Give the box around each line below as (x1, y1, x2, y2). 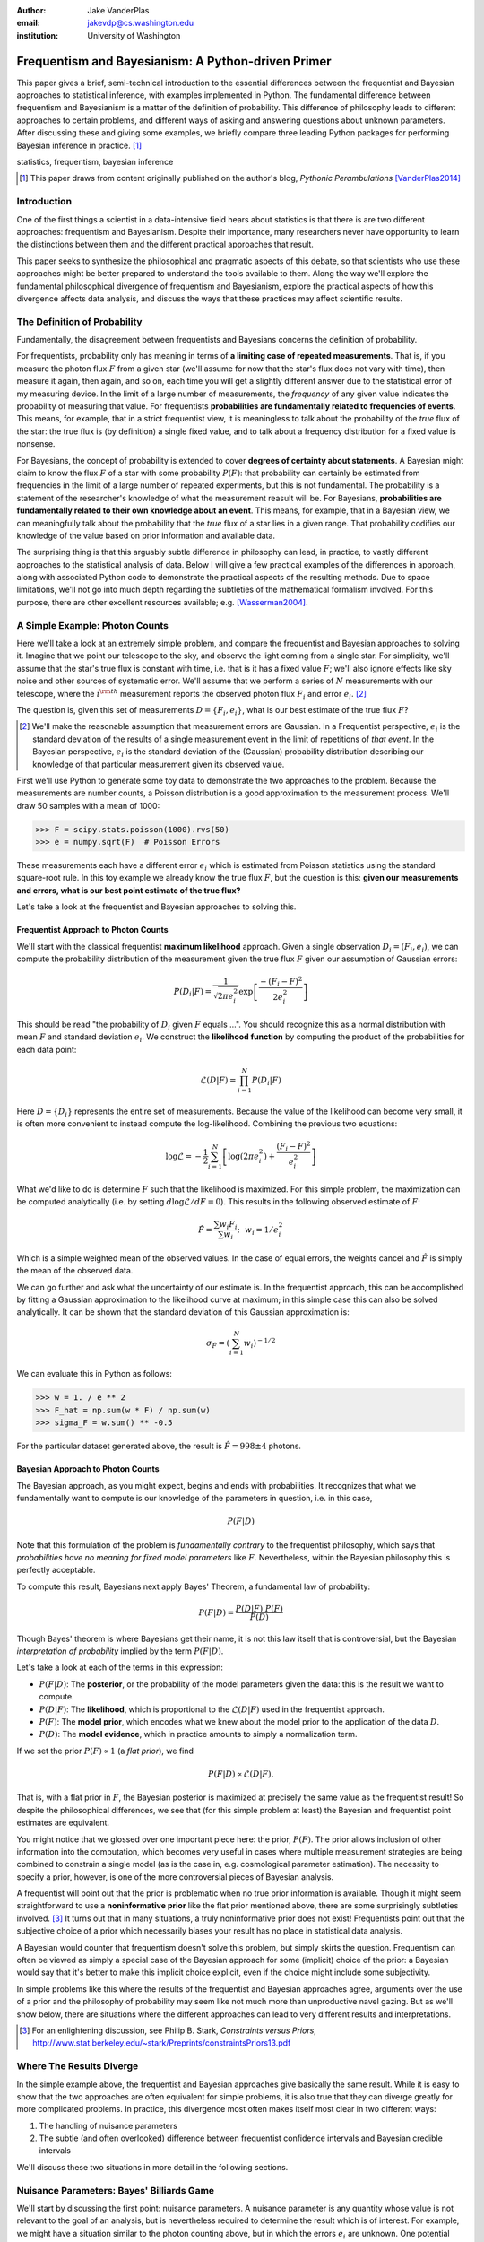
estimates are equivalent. (16, 1817, 110, 1829)
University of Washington (87, 30, 181, 40)
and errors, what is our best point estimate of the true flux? (16, 884, 241, 896)
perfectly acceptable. (16, 1565, 96, 1576)
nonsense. (16, 439, 56, 449)
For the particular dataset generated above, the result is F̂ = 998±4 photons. (16, 1440, 302, 1452)
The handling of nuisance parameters (39, 2120, 178, 2131)
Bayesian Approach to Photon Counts (16, 1464, 160, 1474)
